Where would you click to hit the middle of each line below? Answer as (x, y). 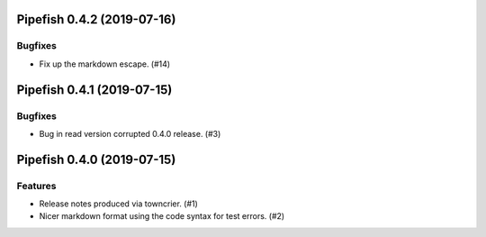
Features (36, 186)
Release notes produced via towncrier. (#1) (118, 204)
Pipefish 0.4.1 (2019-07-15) (94, 90)
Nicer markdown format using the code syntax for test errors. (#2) (162, 216)
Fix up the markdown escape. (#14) (105, 64)
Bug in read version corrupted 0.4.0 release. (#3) (130, 133)
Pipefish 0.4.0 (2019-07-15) (96, 159)
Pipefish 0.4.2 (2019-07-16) (96, 19)
